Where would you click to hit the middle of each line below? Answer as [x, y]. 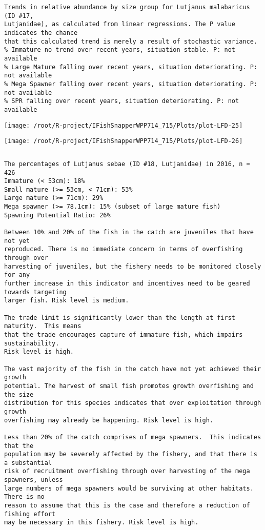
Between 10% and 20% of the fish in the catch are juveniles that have [129, 232]
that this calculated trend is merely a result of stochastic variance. [131, 41]
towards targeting [35, 292]
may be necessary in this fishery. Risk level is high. [101, 523]
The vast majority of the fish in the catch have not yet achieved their [133, 369]
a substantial [28, 463]
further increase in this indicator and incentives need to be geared [127, 284]
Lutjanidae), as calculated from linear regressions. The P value [120, 24]
